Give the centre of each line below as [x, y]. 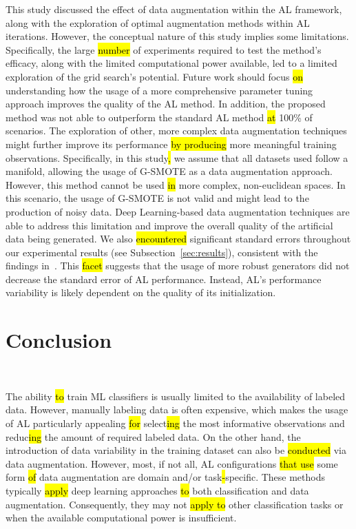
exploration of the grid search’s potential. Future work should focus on [155, 76]
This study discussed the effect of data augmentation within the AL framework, [174, 9]
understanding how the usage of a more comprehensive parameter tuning [159, 90]
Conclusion [59, 340]
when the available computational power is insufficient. [121, 518]
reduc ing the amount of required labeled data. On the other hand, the [153, 436]
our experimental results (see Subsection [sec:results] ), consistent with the [162, 252]
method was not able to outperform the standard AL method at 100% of [159, 117]
